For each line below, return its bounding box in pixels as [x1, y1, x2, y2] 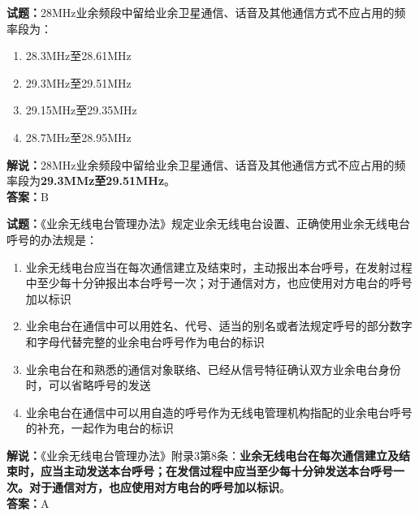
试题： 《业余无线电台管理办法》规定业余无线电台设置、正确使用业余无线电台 [6, 215, 410, 232]
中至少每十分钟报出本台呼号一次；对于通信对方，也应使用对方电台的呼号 [25, 274, 413, 291]
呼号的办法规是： [6, 230, 97, 247]
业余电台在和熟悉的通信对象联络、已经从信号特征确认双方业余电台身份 [25, 360, 401, 377]
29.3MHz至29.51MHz [25, 74, 132, 91]
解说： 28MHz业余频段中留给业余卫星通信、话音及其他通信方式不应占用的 [6, 156, 395, 173]
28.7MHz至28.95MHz [25, 128, 132, 145]
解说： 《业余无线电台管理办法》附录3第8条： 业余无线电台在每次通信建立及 [6, 446, 399, 463]
